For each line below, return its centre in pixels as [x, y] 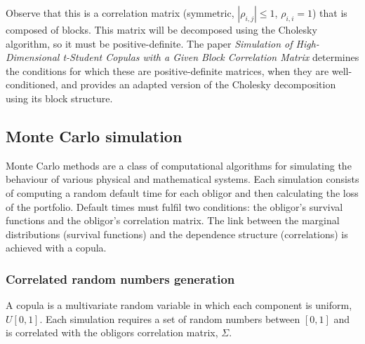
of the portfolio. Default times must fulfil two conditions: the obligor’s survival [174, 206]
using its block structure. [59, 98]
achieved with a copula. [56, 248]
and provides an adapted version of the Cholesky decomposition [199, 84]
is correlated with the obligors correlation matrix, [112, 332]
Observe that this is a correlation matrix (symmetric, [120, 13]
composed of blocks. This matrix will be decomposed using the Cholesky [161, 29]
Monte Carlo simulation [94, 136]
